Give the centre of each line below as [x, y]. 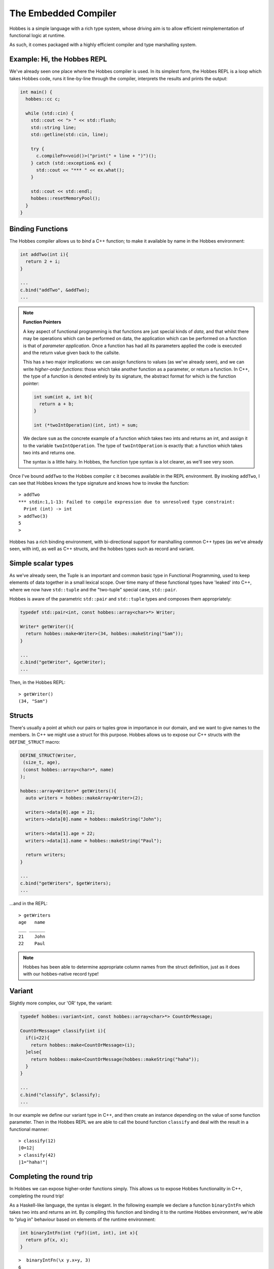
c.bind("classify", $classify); [60, 1095]
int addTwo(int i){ [44, 254]
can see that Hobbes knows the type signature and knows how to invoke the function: [99, 483]
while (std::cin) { [50, 113]
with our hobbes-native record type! [61, 974]
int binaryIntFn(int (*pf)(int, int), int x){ [79, 1233]
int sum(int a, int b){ [63, 397]
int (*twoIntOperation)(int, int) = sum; [86, 425]
